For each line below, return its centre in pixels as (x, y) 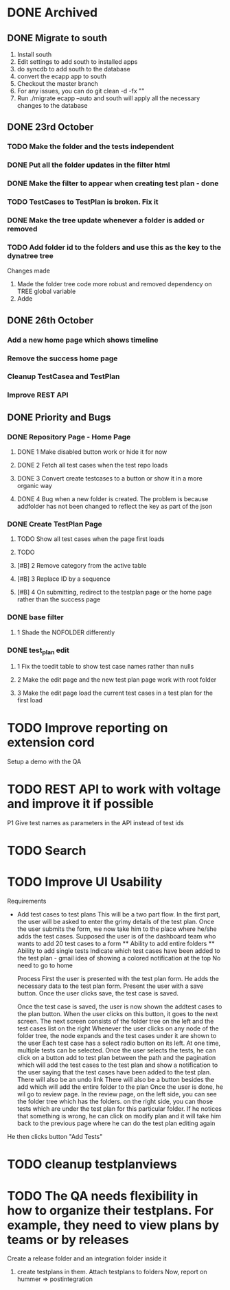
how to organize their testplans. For (111, 1210)
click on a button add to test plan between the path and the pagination (116, 1058)
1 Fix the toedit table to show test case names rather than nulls (105, 667)
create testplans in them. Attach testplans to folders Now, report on (112, 1272)
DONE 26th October (50, 320)
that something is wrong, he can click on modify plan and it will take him (119, 1116)
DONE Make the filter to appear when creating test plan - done (113, 183)
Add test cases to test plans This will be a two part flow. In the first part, (119, 914)
